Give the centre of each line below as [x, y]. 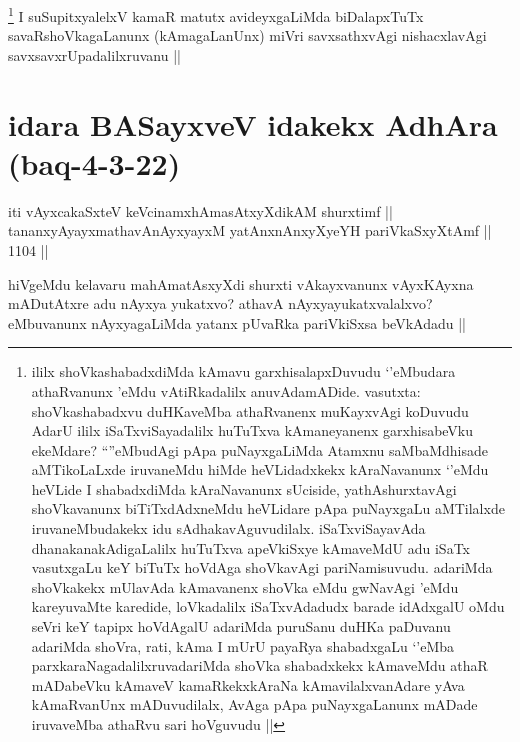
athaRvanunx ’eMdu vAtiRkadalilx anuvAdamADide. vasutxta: [226, 390]
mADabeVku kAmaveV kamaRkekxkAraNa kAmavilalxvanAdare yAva [248, 684]
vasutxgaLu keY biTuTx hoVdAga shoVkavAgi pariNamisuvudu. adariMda [262, 567]
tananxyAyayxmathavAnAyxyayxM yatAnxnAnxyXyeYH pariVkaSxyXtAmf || [250, 230]
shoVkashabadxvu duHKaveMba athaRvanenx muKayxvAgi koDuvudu [250, 410]
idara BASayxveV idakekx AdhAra [253, 123]
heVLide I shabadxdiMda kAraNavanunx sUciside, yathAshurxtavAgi [244, 488]
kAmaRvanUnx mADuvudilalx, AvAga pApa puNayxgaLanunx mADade [254, 704]
